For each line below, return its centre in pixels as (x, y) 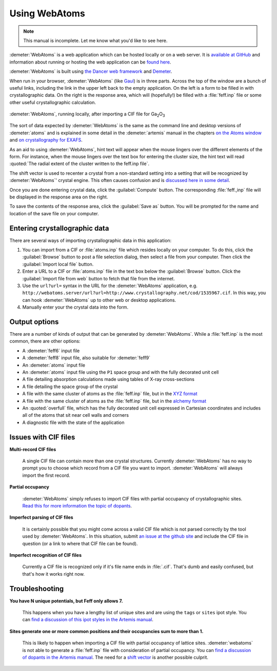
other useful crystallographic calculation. (53, 102)
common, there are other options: (45, 341)
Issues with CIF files (42, 437)
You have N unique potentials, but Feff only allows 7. (66, 601)
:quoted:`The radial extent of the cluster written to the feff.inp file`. (80, 164)
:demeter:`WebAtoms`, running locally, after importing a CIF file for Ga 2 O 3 (87, 114)
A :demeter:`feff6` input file (51, 351)
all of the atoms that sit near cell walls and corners (76, 415)
